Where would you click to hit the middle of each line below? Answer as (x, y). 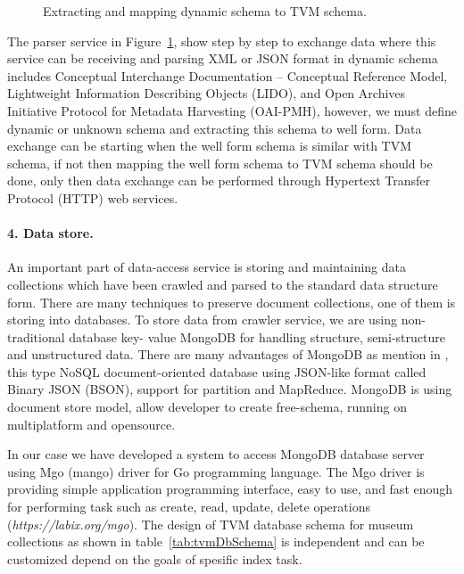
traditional (36, 336)
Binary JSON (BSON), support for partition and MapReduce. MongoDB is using (230, 389)
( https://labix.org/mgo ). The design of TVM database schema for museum (211, 524)
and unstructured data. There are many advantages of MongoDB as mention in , (228, 354)
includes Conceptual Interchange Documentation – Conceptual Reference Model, (228, 75)
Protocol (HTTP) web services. (93, 197)
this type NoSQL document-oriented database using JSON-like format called (217, 371)
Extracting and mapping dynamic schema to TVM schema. (205, 11)
